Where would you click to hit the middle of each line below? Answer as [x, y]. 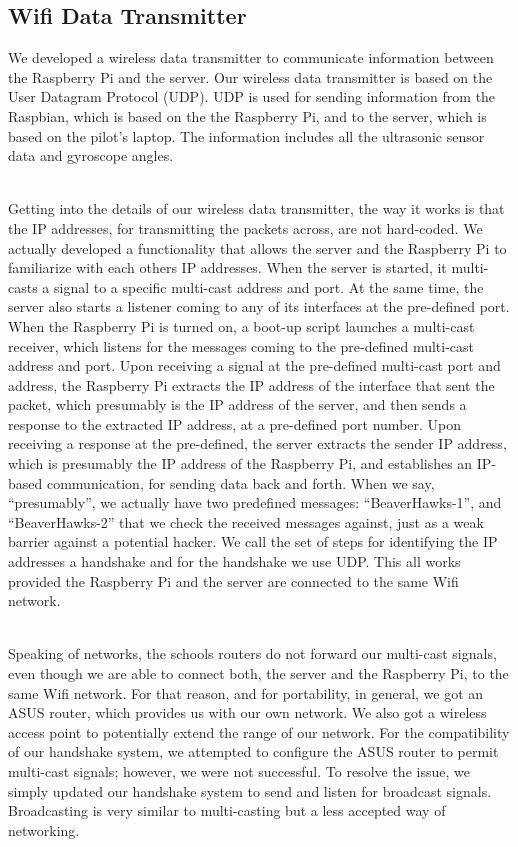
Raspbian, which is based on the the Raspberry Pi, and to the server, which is [247, 115]
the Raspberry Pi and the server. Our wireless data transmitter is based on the [250, 76]
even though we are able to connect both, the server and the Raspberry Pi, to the [258, 673]
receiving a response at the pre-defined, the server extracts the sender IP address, [257, 443]
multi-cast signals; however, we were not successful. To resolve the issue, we [239, 770]
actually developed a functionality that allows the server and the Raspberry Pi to [257, 247]
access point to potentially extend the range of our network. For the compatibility [259, 731]
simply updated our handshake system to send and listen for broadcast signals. [250, 790]
